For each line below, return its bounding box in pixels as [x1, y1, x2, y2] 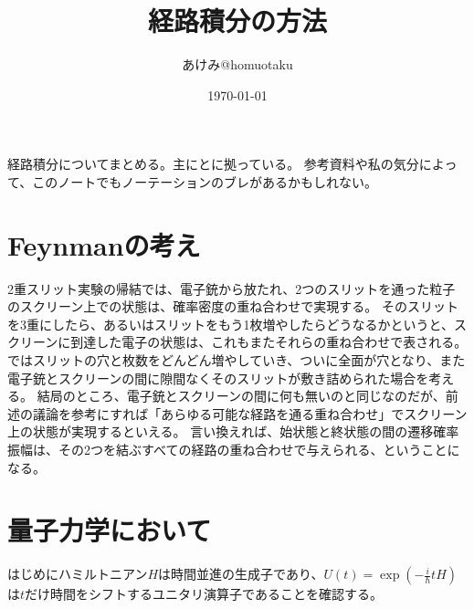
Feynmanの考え [7, 226, 201, 263]
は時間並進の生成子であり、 [158, 564, 324, 583]
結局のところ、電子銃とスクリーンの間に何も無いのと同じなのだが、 [37, 386, 446, 405]
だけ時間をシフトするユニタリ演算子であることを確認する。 [25, 584, 383, 604]
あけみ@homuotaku [182, 55, 293, 74]
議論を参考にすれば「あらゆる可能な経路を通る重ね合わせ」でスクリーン [32, 404, 468, 423]
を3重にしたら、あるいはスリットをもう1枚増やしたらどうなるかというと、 [7, 314, 455, 333]
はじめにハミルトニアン [7, 564, 148, 583]
